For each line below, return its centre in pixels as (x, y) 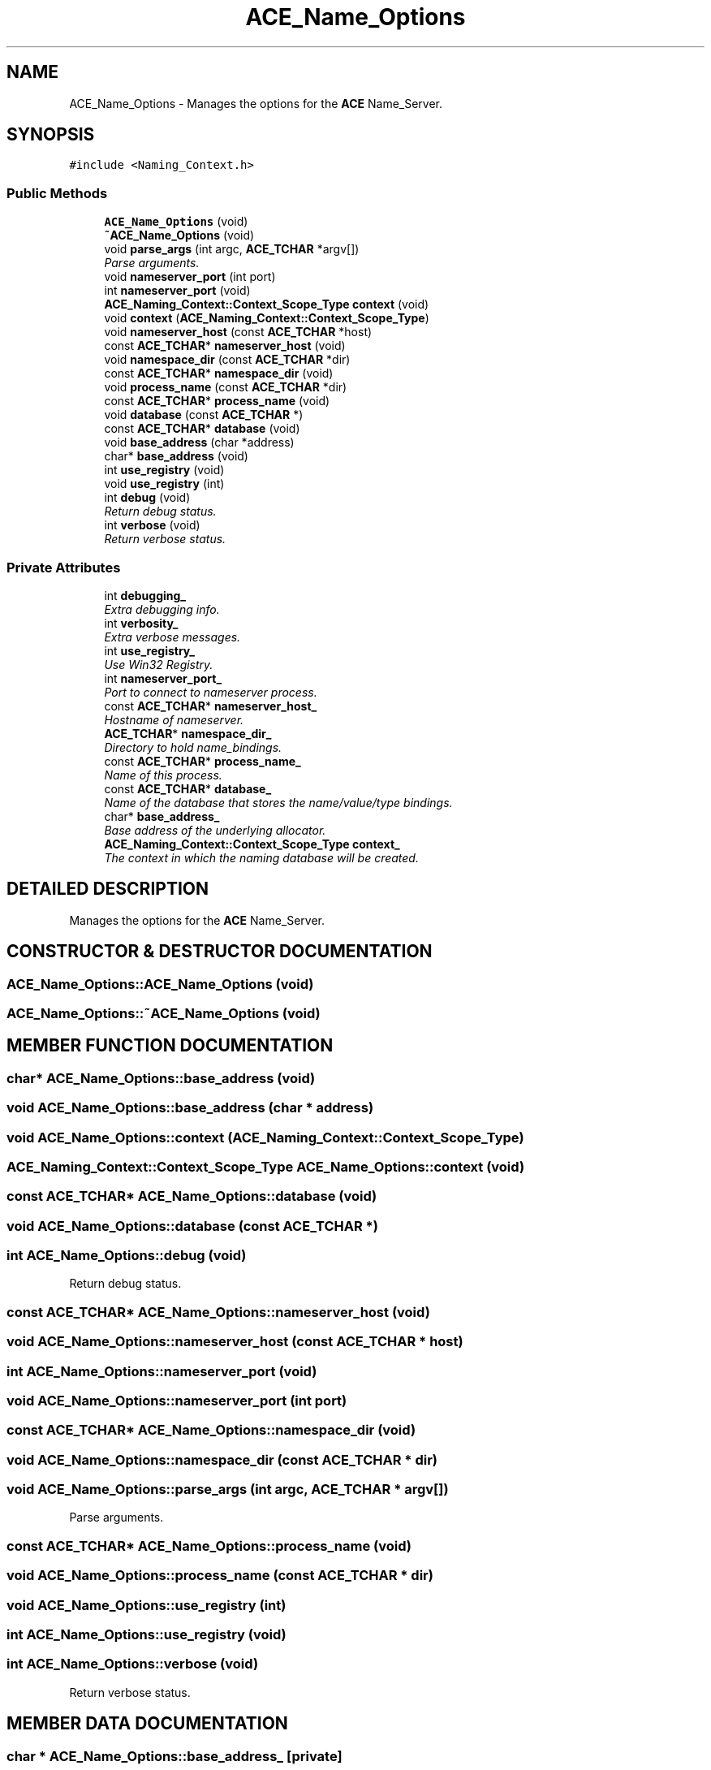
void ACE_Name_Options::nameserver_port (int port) (177, 1400)
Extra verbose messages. (172, 637)
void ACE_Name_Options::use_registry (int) (147, 1605)
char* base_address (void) (176, 456)
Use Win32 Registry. (159, 664)
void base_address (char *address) (199, 442)
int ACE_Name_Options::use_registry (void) (147, 1634)
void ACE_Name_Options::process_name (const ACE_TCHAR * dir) (220, 1576)
